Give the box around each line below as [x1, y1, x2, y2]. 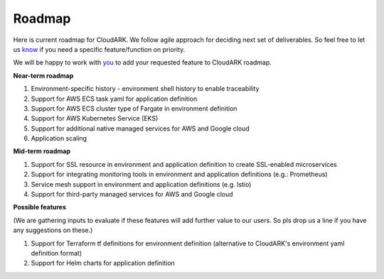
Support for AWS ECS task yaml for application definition [31, 94, 198, 103]
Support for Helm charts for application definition [31, 259, 176, 268]
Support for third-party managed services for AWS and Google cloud [31, 190, 234, 199]
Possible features [13, 203, 67, 212]
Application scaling [31, 134, 87, 143]
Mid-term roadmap [13, 147, 71, 155]
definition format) [31, 248, 82, 257]
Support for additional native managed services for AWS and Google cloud [31, 124, 250, 133]
